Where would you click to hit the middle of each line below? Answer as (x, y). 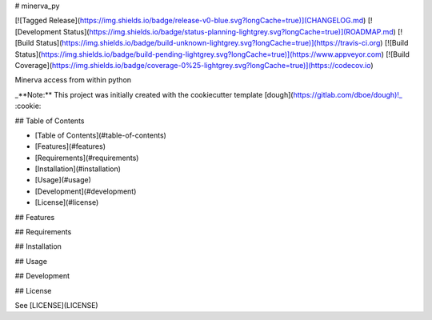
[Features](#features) (70, 146)
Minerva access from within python (73, 80)
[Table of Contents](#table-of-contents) (101, 135)
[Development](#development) (86, 191)
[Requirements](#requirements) (87, 158)
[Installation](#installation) (78, 169)
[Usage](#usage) (63, 180)
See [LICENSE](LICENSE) (57, 305)
